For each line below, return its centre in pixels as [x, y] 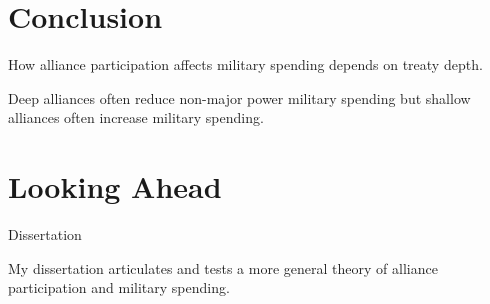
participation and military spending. [119, 287]
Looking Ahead [115, 186]
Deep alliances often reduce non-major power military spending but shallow [239, 97]
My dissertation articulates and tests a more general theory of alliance [223, 267]
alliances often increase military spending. [136, 117]
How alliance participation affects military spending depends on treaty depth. [245, 64]
